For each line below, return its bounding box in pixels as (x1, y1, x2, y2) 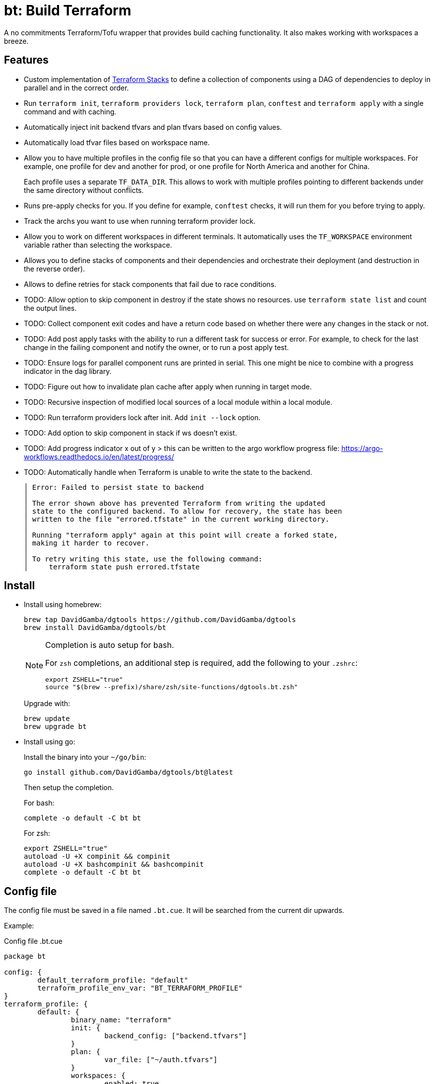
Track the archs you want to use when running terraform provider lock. (24, 216, 256, 225)
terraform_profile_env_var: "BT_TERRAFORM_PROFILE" (37, 984, 243, 993)
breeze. (4, 36, 29, 45)
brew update (24, 715, 70, 723)
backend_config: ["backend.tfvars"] (104, 1032, 247, 1040)
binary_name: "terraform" (71, 1016, 172, 1024)
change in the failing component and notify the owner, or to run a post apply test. (24, 343, 289, 352)
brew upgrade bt (24, 723, 87, 731)
